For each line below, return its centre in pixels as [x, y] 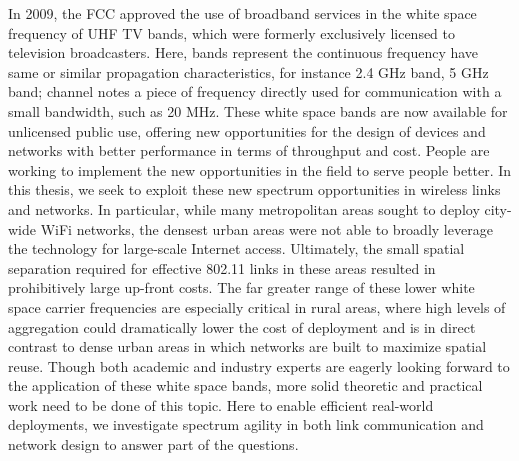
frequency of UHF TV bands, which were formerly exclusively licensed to [232, 32]
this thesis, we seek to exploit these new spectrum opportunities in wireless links [254, 189]
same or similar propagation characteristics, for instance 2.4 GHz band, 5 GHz [248, 71]
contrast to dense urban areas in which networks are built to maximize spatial [247, 346]
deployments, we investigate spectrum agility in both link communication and [246, 424]
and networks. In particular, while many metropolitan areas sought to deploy [244, 208]
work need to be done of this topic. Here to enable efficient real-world [221, 404]
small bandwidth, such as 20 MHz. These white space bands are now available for [258, 110]
